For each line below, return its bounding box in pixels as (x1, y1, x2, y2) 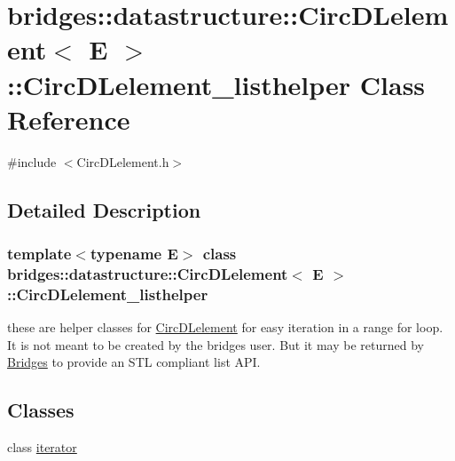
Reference (7, 100, 130, 137)
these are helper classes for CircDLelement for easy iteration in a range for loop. (7, 318, 443, 337)
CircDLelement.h (76, 152, 169, 171)
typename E (90, 242, 178, 264)
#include (7, 152, 57, 171)
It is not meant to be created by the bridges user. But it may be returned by (7, 335, 424, 354)
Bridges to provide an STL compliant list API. (7, 353, 261, 371)
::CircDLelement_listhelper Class (7, 66, 426, 102)
